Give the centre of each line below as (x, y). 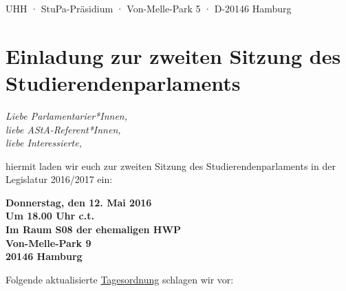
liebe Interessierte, (44, 143)
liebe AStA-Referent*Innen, (63, 129)
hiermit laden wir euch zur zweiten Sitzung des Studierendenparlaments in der (171, 165)
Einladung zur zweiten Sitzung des (173, 55)
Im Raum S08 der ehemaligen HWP (94, 229)
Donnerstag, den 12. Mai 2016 (79, 202)
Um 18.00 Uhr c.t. (50, 216)
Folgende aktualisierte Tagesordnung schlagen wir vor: (120, 279)
